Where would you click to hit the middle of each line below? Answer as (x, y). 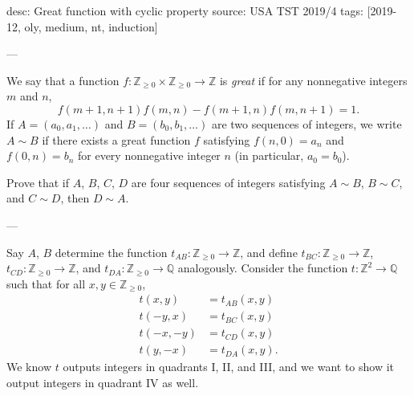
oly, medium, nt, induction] (91, 26)
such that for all (46, 283)
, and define (269, 252)
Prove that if (38, 182)
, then (75, 198)
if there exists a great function (116, 139)
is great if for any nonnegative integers (313, 80)
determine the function (111, 252)
